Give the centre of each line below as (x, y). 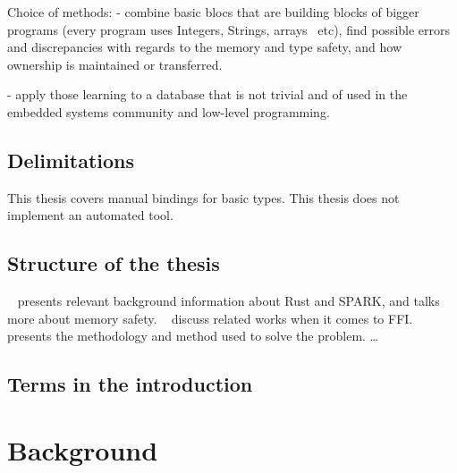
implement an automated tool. (90, 215)
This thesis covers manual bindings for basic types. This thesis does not (203, 197)
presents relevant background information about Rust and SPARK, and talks (228, 301)
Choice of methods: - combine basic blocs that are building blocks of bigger (213, 12)
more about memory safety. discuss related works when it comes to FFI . (210, 318)
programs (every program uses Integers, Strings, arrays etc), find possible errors (229, 29)
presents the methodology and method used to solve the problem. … (193, 336)
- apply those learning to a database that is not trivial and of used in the (207, 94)
